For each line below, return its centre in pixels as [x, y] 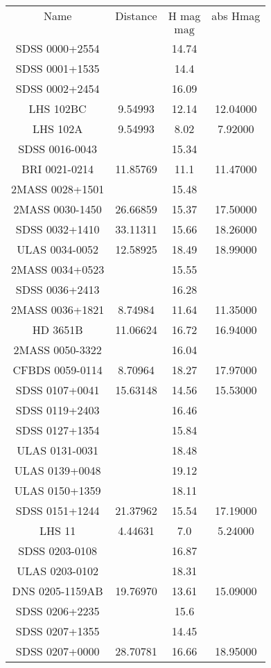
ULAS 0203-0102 [58, 571]
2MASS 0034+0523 [58, 269]
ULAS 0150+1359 [58, 490]
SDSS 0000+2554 [58, 48]
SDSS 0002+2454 [58, 88]
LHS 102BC [58, 108]
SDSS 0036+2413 [58, 289]
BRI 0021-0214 [58, 169]
